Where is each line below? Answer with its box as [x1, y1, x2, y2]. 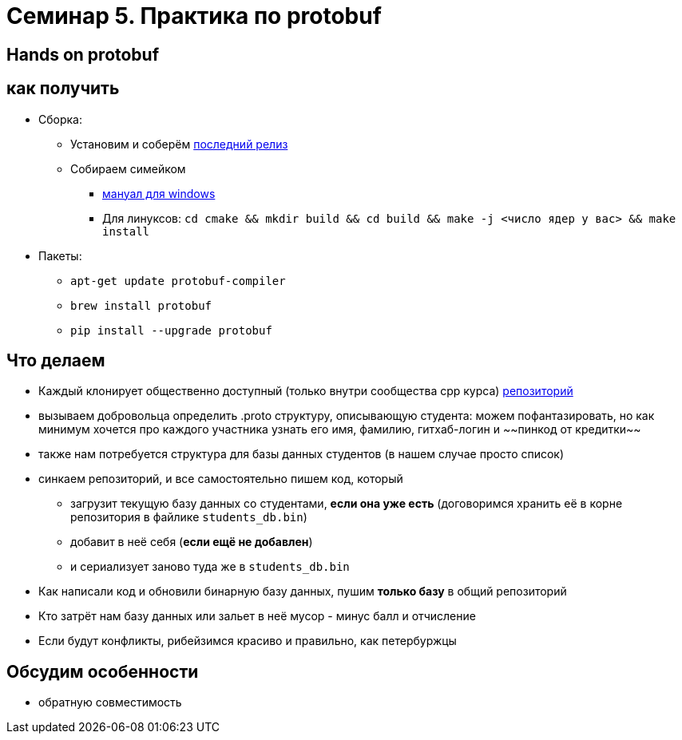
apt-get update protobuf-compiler [70, 274, 286, 287]
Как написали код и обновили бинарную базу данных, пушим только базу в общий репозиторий [38, 584, 567, 599]
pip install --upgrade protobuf [70, 323, 272, 337]
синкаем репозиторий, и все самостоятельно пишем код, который [38, 472, 403, 486]
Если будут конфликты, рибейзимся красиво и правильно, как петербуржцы [38, 634, 457, 648]
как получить [6, 78, 120, 99]
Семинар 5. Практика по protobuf [6, 2, 382, 30]
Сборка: [38, 112, 82, 126]
